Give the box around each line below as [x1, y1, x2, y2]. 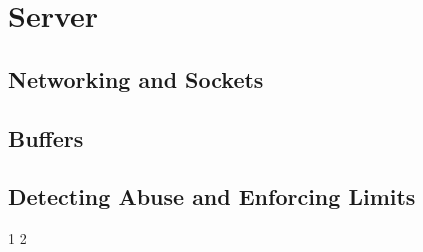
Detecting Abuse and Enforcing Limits [8, 181, 416, 212]
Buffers [8, 122, 84, 153]
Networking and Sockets [8, 63, 264, 94]
